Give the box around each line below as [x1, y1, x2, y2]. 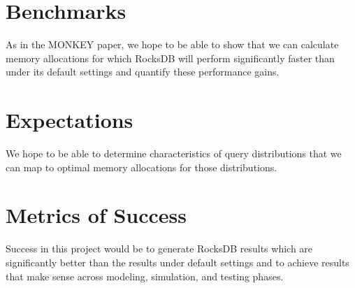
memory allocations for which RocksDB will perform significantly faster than [6, 50, 335, 65]
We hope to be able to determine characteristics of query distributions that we [6, 146, 342, 161]
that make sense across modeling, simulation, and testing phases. [6, 268, 284, 283]
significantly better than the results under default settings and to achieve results [6, 254, 349, 269]
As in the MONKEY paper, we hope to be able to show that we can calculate [6, 37, 339, 52]
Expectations [6, 106, 133, 134]
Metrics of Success [6, 201, 187, 229]
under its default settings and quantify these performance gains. [6, 64, 280, 79]
